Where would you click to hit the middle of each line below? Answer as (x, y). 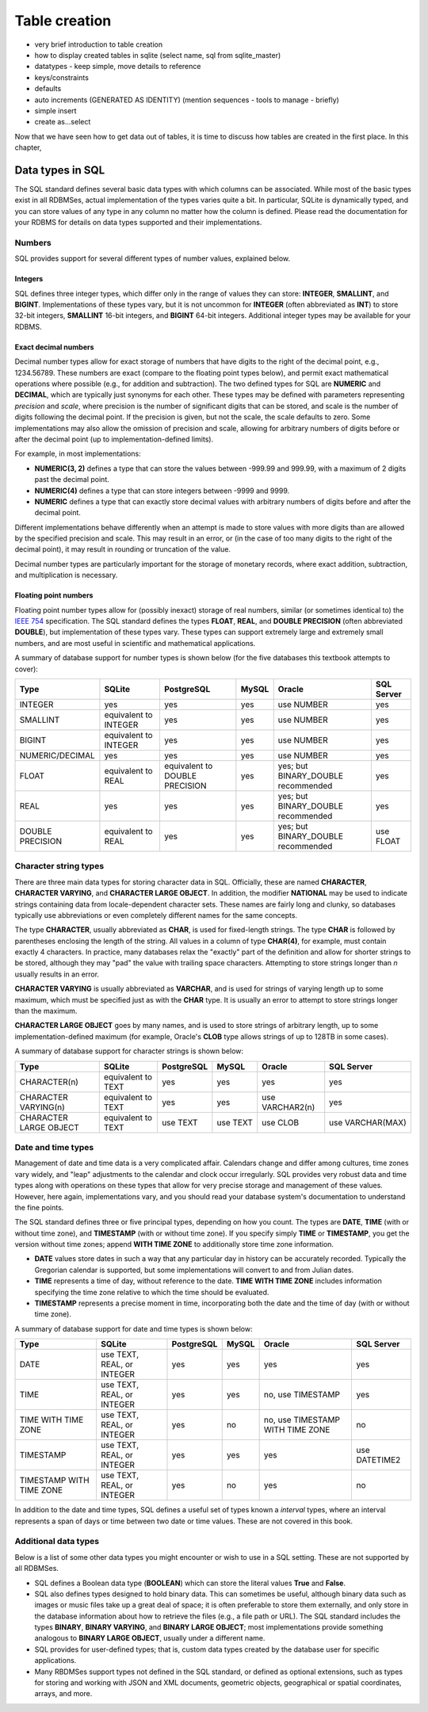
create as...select (63, 122)
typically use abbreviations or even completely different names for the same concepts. (156, 915)
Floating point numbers (54, 595)
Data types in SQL (60, 170)
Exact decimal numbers (54, 347)
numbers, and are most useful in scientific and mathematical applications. (135, 643)
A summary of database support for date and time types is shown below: (134, 1328)
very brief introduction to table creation (98, 44)
